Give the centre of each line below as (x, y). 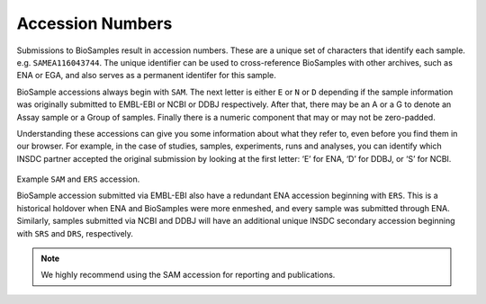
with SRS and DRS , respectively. (75, 233)
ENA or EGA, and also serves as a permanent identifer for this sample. (146, 76)
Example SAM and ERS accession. (78, 179)
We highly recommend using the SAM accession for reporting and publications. (188, 275)
